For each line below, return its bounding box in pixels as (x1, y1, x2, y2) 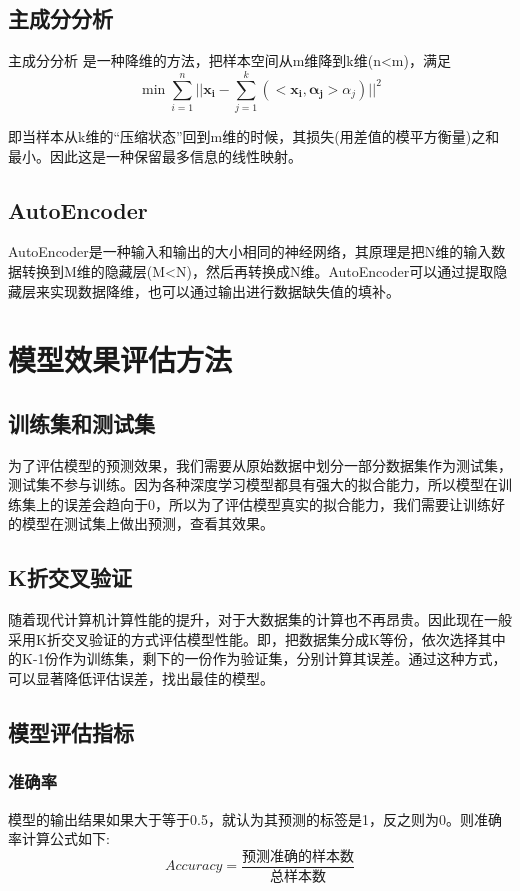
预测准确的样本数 (241, 849, 354, 864)
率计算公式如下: (8, 828, 110, 849)
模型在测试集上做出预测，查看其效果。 (21, 513, 274, 534)
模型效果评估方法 (8, 339, 233, 380)
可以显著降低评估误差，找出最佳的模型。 (8, 668, 274, 689)
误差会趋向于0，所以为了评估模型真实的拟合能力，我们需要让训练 (63, 493, 491, 514)
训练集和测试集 (8, 407, 155, 438)
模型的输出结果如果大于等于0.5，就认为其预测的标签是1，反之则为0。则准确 (8, 808, 502, 829)
